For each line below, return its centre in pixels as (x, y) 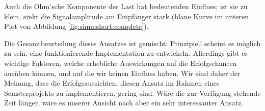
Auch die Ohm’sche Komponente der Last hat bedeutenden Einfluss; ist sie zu (126, 6)
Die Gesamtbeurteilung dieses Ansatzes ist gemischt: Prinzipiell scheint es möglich (132, 43)
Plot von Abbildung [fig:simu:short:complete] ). (76, 26)
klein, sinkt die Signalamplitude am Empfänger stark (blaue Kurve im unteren (127, 16)
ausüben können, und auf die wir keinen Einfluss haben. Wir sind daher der (122, 73)
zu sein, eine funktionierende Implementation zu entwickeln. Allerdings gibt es (126, 53)
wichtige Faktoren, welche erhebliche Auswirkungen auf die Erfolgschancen (121, 63)
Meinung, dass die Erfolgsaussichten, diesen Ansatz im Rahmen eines (112, 83)
